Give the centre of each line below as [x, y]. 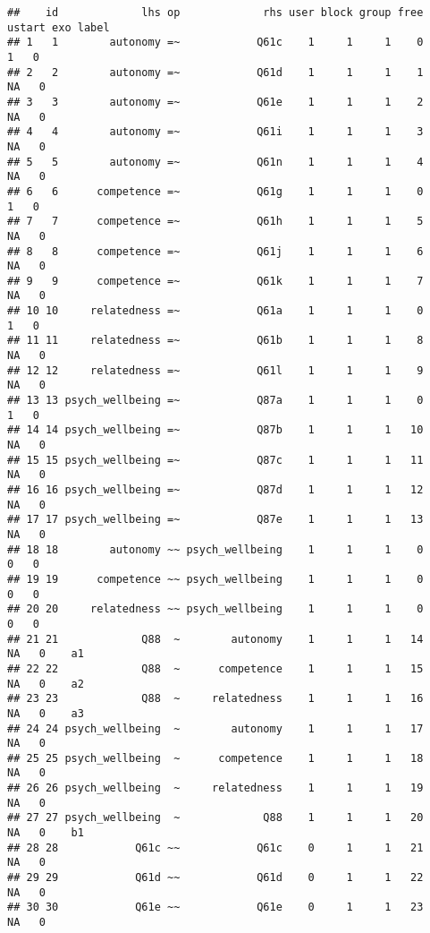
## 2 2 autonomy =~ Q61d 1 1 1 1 [215, 72]
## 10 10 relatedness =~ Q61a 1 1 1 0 [215, 311]
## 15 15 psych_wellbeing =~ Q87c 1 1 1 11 [215, 460]
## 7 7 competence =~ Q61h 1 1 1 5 [215, 222]
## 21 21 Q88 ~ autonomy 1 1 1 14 [215, 639]
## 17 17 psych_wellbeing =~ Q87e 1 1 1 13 [215, 520]
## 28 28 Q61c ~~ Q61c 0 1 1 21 [215, 847]
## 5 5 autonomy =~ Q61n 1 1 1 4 [215, 162]
